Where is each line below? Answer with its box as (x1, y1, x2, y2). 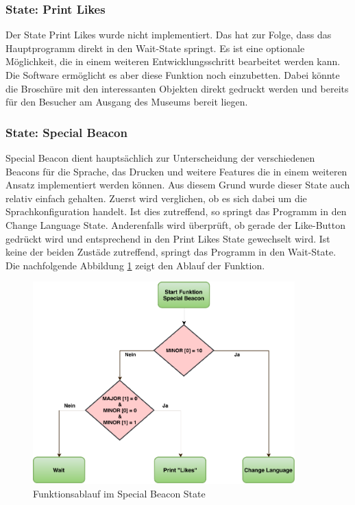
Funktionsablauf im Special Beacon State (33, 486, 206, 500)
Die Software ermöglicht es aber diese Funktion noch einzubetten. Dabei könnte (5, 68, 340, 82)
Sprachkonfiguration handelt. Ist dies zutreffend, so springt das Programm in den (5, 204, 347, 219)
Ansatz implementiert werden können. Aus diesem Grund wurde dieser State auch (5, 177, 350, 192)
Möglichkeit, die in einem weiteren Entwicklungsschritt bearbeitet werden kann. (5, 54, 341, 69)
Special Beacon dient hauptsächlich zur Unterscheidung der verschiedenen (5, 151, 315, 164)
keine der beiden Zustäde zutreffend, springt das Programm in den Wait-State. (5, 245, 336, 259)
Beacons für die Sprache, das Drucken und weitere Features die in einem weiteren (5, 164, 347, 178)
